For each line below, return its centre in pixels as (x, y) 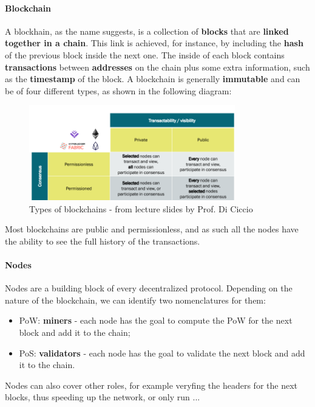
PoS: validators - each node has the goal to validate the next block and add (162, 353)
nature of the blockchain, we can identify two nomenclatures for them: (135, 300)
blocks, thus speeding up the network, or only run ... (103, 397)
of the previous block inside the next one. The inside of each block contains (145, 54)
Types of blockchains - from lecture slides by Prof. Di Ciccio (141, 208)
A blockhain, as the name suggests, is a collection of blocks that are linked (147, 31)
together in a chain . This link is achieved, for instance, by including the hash (154, 43)
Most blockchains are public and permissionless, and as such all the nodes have (152, 229)
